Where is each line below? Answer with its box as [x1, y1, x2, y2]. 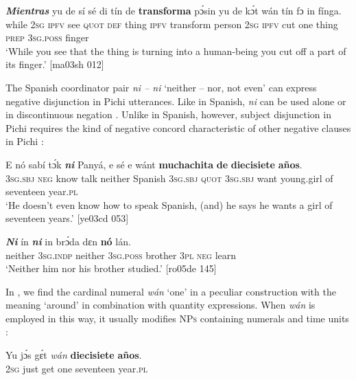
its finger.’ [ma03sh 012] [5, 57, 104, 71]
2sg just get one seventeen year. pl [5, 361, 148, 375]
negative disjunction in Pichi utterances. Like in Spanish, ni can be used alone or [5, 93, 346, 108]
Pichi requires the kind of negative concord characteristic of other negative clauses [5, 120, 351, 135]
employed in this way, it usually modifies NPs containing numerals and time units [5, 311, 349, 325]
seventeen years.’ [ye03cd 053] [5, 211, 129, 225]
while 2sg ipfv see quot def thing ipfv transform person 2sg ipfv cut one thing [5, 16, 338, 31]
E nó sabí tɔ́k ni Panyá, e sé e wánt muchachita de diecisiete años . [5, 157, 302, 171]
